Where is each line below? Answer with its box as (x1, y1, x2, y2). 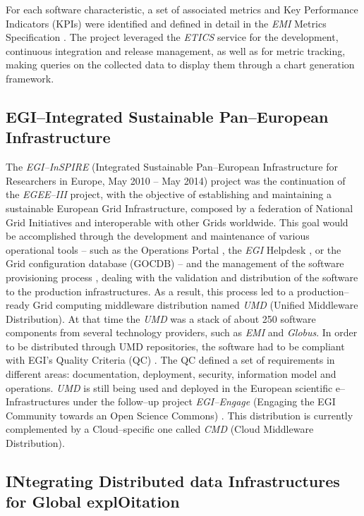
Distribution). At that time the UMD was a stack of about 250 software (6, 311, 316, 326)
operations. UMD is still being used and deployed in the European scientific (6, 380, 333, 395)
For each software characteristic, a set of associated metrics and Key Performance (6, 2, 358, 16)
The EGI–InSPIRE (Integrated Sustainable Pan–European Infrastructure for (6, 159, 338, 174)
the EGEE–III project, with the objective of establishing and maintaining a (6, 187, 332, 202)
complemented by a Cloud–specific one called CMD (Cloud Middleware (6, 422, 314, 436)
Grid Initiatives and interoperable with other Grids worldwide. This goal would (6, 214, 348, 229)
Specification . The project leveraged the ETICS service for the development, (6, 30, 339, 44)
